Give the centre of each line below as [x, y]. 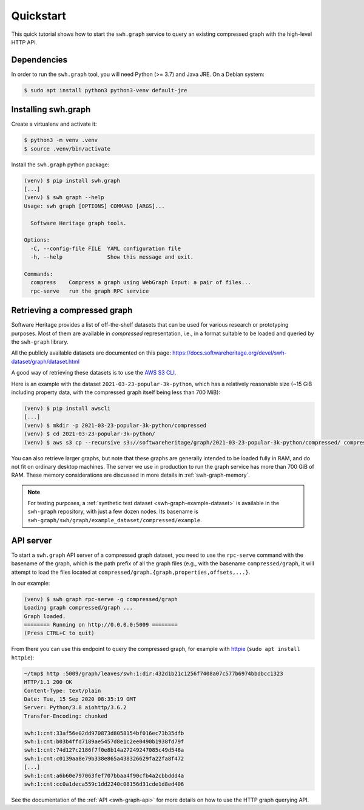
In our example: [31, 583]
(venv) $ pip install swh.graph [72, 180]
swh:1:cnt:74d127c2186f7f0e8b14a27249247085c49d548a [104, 750]
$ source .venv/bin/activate [67, 148]
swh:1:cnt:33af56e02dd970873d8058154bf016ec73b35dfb [104, 733]
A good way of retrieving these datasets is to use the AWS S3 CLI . [94, 373]
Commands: [39, 274]
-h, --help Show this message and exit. [112, 257]
